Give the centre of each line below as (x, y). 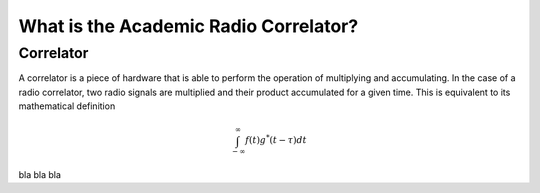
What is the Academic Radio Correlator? (188, 26)
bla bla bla (40, 175)
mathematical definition (67, 106)
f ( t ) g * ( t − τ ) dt (276, 139)
